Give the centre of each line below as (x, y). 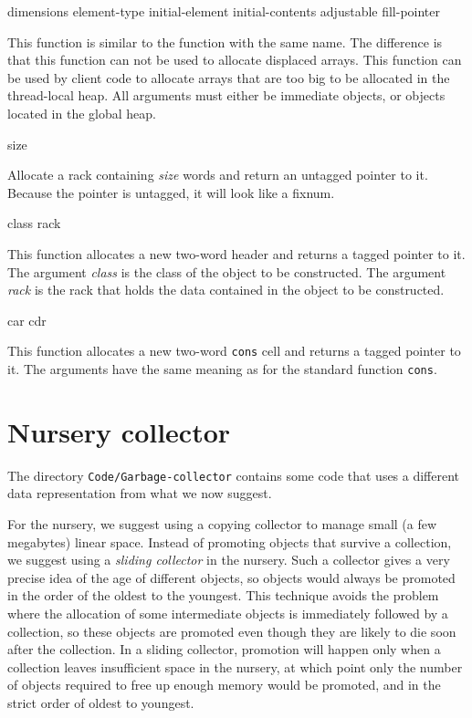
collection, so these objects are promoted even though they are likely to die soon (232, 631)
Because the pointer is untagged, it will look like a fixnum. (171, 192)
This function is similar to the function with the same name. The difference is (225, 42)
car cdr (27, 320)
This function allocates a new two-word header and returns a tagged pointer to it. (236, 253)
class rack (34, 223)
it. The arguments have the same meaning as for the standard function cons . (222, 368)
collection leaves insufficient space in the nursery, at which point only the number (235, 666)
